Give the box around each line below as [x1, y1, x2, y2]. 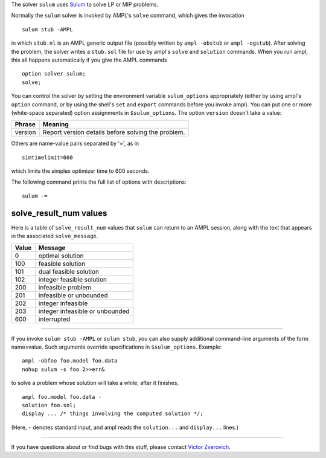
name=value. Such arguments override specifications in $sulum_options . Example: [11, 343, 222, 350]
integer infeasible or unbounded [38, 307, 130, 315]
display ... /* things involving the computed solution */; [22, 410, 203, 417]
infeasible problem [38, 283, 92, 291]
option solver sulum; [22, 70, 86, 77]
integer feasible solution [38, 275, 107, 283]
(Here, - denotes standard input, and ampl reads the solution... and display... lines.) [11, 424, 238, 431]
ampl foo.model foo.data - [22, 393, 102, 400]
